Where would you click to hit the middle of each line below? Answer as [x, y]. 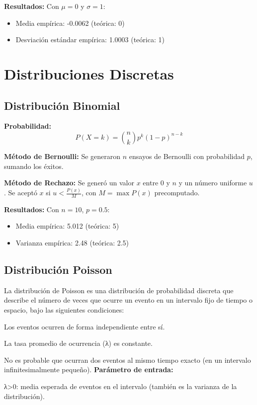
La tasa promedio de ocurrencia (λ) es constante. [78, 343]
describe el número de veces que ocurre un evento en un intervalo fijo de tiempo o [128, 300]
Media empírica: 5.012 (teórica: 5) [67, 226]
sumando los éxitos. [34, 166]
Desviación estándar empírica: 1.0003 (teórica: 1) [90, 40]
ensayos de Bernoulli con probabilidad [187, 156]
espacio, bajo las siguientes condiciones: [64, 310]
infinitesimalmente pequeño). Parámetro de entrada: [89, 369]
